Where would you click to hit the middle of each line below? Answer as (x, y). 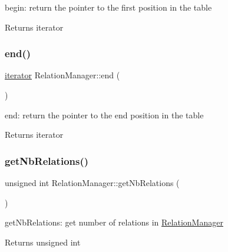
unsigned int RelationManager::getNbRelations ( (92, 183)
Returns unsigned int (43, 242)
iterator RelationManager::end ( (62, 75)
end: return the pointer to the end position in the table (104, 115)
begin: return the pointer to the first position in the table (108, 7)
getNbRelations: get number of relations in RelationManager (114, 222)
